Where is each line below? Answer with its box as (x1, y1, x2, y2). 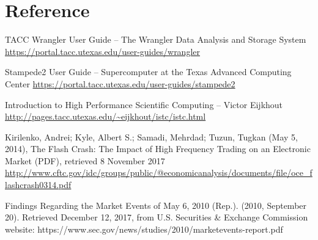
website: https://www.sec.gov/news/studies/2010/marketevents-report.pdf (5, 222, 283, 235)
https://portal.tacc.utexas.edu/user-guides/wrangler (5, 45, 201, 57)
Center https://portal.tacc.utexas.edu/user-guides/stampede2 (5, 77, 235, 90)
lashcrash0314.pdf (5, 178, 72, 191)
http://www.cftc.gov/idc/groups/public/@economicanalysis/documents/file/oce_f (5, 166, 312, 179)
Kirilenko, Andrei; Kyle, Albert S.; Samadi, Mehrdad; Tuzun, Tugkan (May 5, (5, 130, 298, 143)
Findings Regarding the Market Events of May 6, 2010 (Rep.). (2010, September (5, 198, 307, 211)
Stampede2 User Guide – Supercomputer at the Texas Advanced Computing (5, 65, 292, 78)
